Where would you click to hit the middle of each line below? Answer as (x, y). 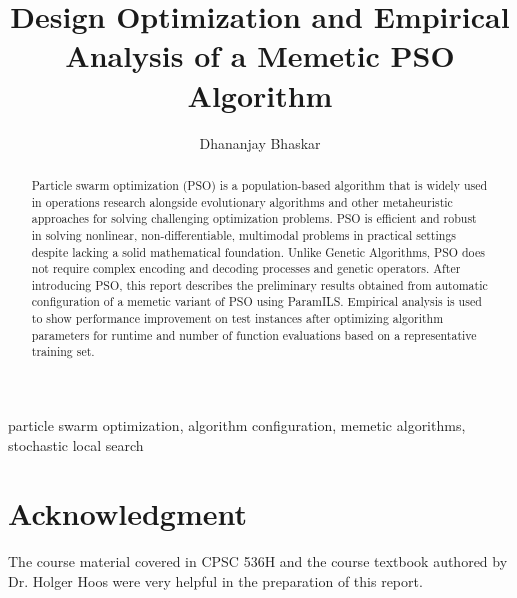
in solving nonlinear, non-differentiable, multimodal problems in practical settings (244, 234)
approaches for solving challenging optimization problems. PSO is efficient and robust (254, 218)
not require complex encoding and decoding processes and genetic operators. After (246, 268)
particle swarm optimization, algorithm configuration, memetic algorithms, (237, 425)
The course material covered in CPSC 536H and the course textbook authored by (258, 561)
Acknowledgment (127, 513)
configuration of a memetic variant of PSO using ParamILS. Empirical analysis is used (256, 301)
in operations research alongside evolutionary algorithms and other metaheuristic (242, 201)
